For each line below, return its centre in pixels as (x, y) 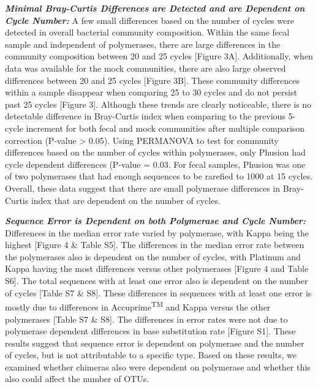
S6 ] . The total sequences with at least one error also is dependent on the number (157, 281)
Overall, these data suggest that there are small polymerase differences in (142, 188)
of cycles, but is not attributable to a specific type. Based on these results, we (151, 355)
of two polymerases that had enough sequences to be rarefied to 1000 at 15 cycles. (159, 176)
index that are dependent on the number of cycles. (126, 200)
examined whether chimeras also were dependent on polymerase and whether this (158, 366)
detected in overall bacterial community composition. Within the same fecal (147, 32)
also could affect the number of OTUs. (77, 379)
